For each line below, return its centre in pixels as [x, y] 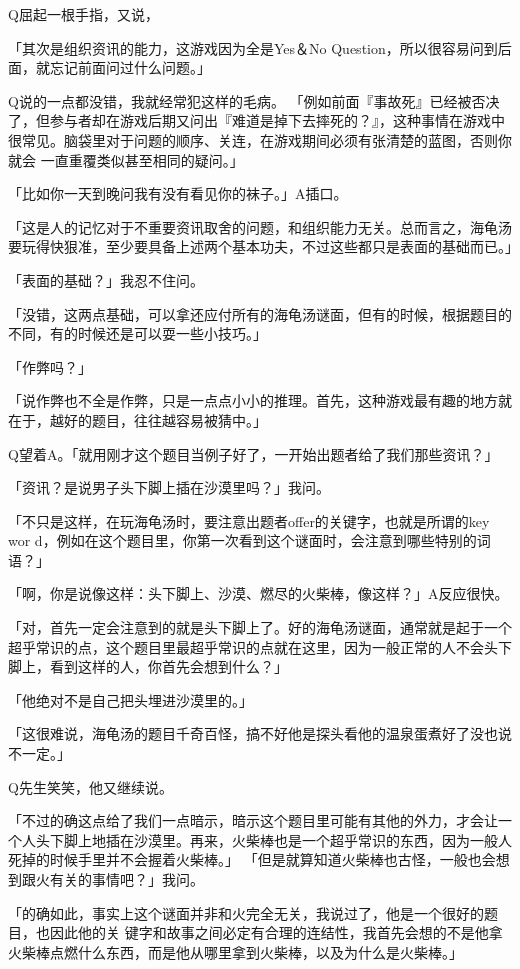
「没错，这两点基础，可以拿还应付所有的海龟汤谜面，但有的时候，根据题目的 [260, 313]
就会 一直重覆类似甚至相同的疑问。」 [126, 159]
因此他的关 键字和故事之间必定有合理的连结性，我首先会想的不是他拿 [276, 932]
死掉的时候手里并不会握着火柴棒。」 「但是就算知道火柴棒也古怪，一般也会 [252, 859]
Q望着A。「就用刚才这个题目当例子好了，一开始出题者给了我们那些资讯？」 [253, 453]
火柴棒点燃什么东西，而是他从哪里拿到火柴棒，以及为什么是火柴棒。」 [235, 951]
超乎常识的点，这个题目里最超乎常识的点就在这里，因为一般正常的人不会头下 [260, 646]
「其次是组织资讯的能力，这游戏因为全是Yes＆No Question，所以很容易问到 [253, 47]
